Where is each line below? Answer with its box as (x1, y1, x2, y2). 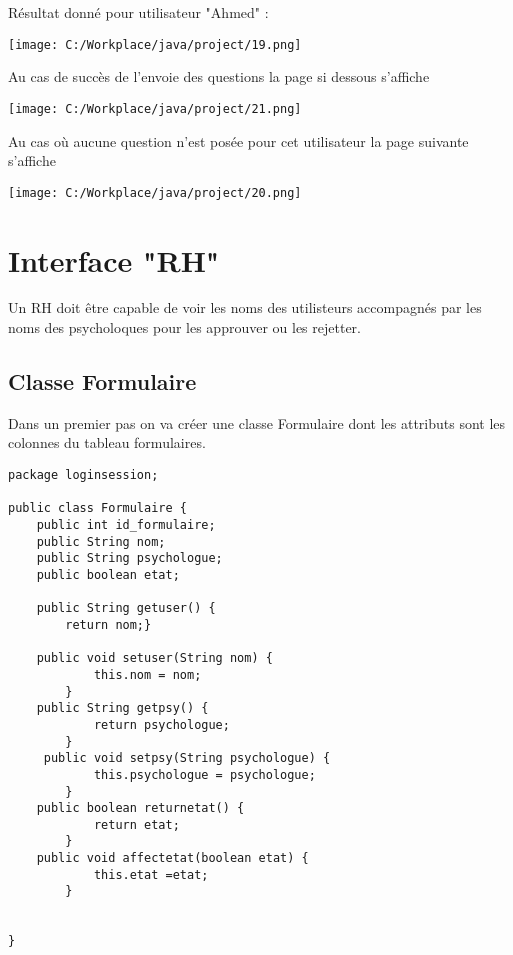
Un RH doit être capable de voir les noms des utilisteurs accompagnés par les (8, 297, 482, 318)
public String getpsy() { (36, 701, 209, 716)
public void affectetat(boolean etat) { (36, 851, 309, 866)
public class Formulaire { (8, 501, 187, 516)
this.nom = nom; (93, 667, 202, 682)
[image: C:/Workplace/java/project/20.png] (8, 185, 302, 200)
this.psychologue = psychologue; (93, 767, 316, 782)
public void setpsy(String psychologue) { (43, 751, 331, 766)
